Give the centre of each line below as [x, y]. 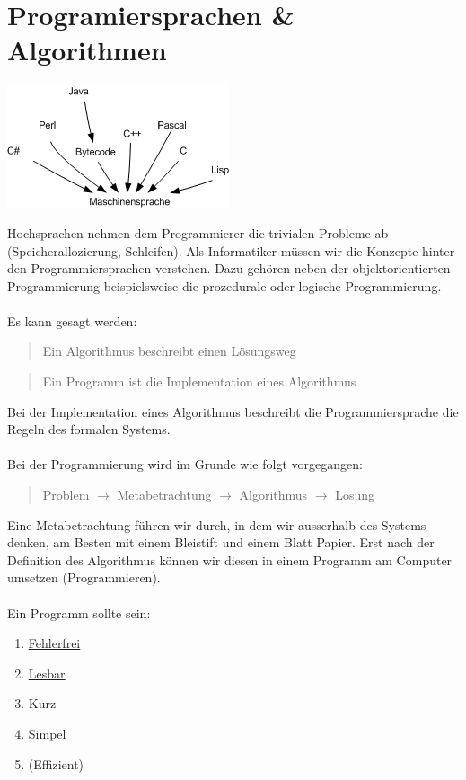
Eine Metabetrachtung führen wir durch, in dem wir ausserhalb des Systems [217, 524]
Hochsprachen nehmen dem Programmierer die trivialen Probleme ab [198, 232]
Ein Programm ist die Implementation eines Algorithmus [199, 381]
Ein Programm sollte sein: [79, 612]
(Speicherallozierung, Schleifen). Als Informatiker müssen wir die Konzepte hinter [231, 250]
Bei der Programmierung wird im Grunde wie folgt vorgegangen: [185, 464]
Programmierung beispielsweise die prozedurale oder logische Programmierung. [224, 285]
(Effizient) [56, 763]
